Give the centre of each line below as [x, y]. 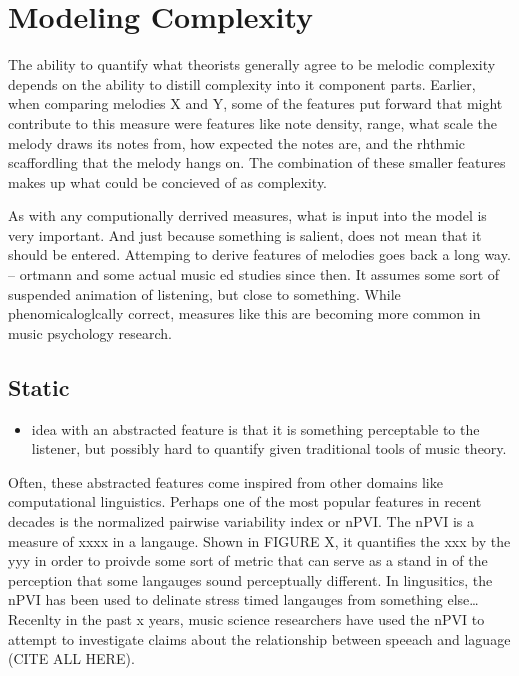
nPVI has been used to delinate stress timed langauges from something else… [243, 599]
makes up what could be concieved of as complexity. [168, 181]
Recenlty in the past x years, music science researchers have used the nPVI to [246, 618]
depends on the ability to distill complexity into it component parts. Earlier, [242, 83]
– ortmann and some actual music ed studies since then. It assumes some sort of [254, 274]
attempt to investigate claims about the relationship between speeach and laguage [259, 638]
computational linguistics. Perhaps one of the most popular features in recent [245, 501]
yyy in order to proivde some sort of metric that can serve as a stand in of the [248, 560]
